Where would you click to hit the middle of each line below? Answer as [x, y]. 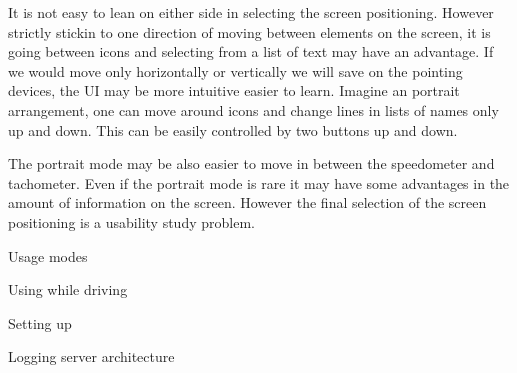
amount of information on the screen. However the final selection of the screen [247, 202]
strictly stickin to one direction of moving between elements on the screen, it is [249, 31]
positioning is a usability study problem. [131, 221]
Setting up [40, 322]
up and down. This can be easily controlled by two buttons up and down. [233, 129]
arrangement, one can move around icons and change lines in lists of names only [253, 109]
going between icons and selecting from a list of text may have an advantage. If [251, 51]
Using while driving [68, 289]
